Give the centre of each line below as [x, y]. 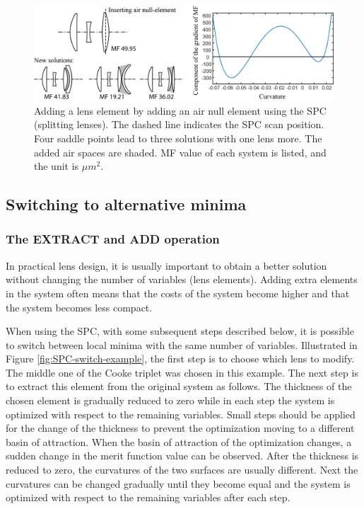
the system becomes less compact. [79, 307]
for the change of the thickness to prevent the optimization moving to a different [180, 428]
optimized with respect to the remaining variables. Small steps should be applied [181, 414]
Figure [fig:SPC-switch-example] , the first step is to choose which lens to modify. [180, 359]
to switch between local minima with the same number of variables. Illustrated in [182, 344]
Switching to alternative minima [126, 204]
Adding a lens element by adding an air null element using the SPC [180, 110]
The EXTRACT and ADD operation [113, 239]
